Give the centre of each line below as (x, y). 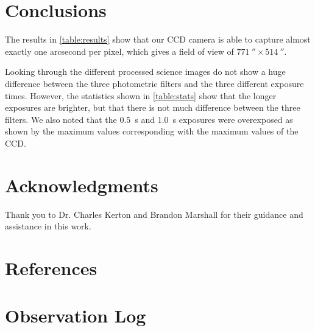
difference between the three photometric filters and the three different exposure (154, 83)
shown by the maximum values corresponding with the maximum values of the (152, 131)
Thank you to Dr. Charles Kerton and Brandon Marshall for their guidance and (154, 214)
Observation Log (76, 315)
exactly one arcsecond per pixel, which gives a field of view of (119, 51)
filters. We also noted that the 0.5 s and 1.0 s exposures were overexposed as (149, 119)
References (51, 267)
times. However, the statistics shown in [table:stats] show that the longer (141, 95)
